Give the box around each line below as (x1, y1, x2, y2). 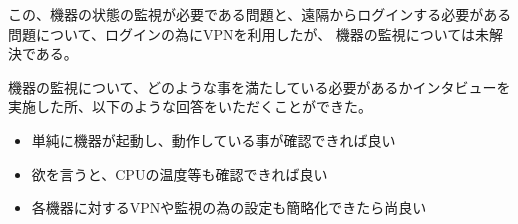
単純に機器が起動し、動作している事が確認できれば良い (31, 129, 396, 150)
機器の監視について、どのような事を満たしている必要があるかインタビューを (8, 76, 511, 97)
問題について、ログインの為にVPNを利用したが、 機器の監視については (8, 23, 476, 44)
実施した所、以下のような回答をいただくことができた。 (8, 96, 372, 117)
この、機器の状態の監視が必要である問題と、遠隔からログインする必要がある (8, 4, 512, 24)
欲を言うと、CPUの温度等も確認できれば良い (31, 163, 328, 184)
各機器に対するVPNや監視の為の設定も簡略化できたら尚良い (31, 197, 427, 218)
